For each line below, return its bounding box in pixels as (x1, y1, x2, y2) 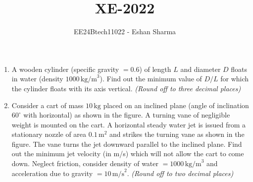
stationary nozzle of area (11, 129, 87, 139)
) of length (139, 63, 171, 74)
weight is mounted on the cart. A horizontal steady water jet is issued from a (11, 119, 246, 129)
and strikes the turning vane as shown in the (109, 129, 245, 139)
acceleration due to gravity (11, 168, 93, 178)
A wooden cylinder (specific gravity (11, 63, 119, 74)
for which (220, 73, 249, 84)
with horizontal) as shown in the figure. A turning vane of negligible (23, 110, 230, 120)
